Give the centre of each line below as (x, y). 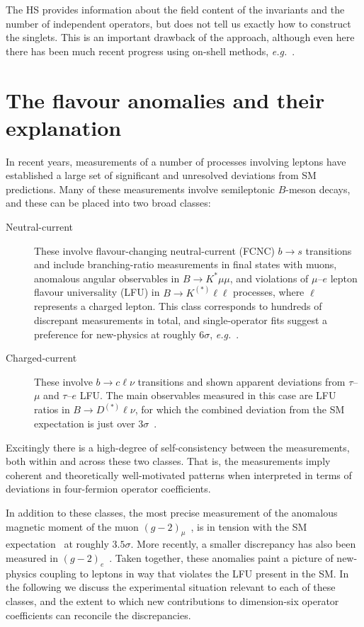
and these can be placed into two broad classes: (108, 203)
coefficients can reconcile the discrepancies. (98, 615)
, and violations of (269, 278)
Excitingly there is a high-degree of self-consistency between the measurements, (178, 447)
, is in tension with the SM (249, 526)
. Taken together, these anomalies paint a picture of (221, 558)
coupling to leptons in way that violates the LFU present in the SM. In (194, 573)
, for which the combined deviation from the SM (240, 409)
